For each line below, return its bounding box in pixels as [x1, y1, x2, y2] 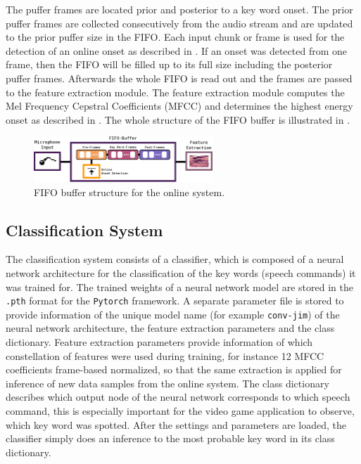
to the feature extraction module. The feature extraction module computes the [6, 84, 345, 99]
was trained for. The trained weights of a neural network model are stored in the [6, 279, 353, 294]
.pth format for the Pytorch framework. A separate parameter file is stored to [6, 293, 344, 308]
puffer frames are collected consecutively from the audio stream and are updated [6, 15, 353, 30]
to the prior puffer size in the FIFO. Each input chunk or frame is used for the [6, 30, 345, 44]
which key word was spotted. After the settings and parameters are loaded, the [6, 417, 346, 432]
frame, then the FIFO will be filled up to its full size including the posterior [6, 57, 333, 72]
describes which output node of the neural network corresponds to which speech [6, 389, 350, 404]
